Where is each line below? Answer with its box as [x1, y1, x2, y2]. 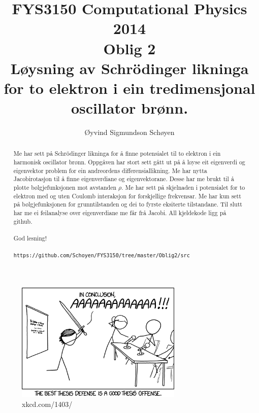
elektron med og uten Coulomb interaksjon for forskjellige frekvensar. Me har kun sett [13, 191, 241, 200]
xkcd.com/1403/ [22, 398, 73, 409]
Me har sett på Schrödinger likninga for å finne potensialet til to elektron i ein [13, 149, 221, 158]
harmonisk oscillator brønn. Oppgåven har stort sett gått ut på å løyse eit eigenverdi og [13, 158, 245, 166]
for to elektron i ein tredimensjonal [4, 77, 255, 98]
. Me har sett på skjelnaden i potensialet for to [121, 183, 245, 192]
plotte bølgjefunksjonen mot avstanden [13, 183, 117, 192]
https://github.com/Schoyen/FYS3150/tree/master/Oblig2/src [13, 253, 190, 259]
